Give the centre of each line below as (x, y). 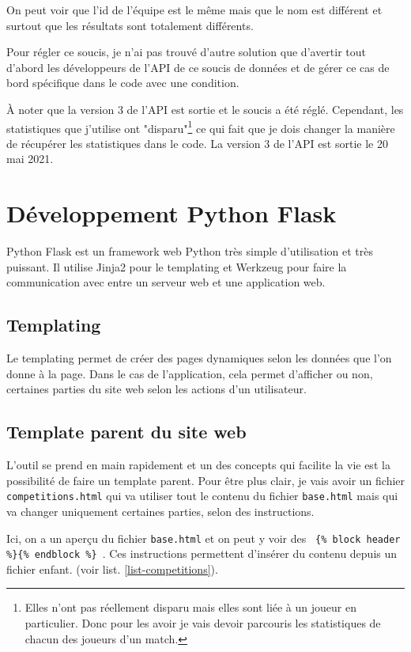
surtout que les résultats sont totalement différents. (130, 25)
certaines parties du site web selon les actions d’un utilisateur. (156, 389)
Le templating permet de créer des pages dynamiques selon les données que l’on (199, 358)
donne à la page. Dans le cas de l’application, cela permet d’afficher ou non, (190, 373)
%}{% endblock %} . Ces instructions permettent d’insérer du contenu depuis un (202, 553)
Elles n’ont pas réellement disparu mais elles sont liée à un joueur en (190, 607)
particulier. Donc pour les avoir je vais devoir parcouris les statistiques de (203, 623)
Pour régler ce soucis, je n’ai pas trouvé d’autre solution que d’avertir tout (187, 52)
